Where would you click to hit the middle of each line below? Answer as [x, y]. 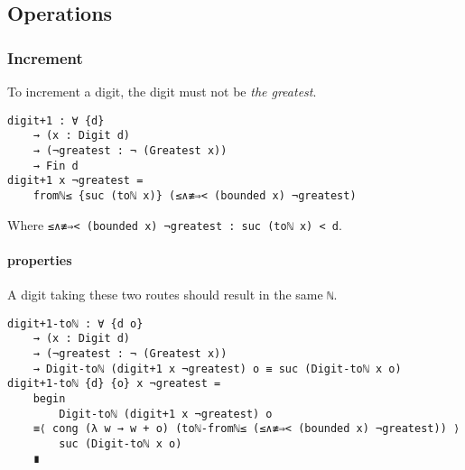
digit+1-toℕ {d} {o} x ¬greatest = [114, 384]
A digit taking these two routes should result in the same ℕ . [172, 294]
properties [40, 259]
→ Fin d [56, 166]
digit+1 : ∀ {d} [56, 120]
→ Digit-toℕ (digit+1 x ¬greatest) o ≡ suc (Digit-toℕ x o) [217, 369]
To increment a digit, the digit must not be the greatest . [162, 91]
